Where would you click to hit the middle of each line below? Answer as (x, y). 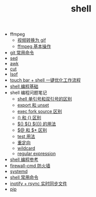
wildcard (26, 148)
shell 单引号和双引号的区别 (45, 99)
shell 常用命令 (24, 177)
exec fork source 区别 (40, 111)
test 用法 (26, 136)
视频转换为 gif (32, 40)
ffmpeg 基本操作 (34, 46)
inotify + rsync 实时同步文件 (38, 183)
